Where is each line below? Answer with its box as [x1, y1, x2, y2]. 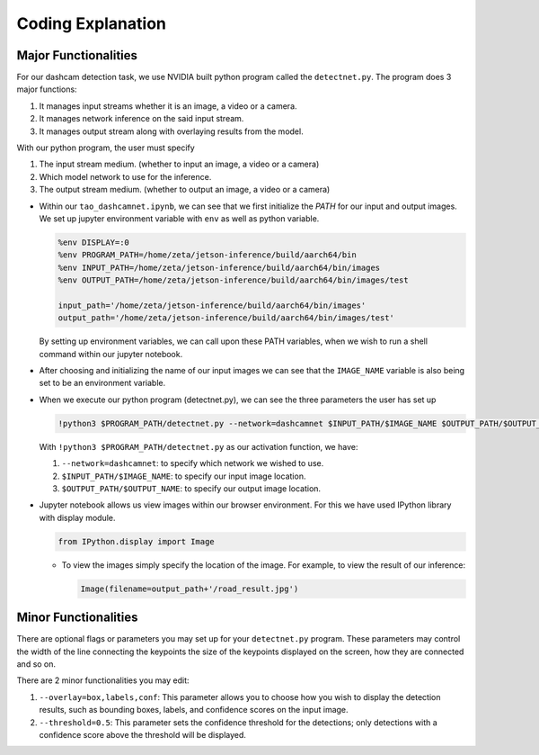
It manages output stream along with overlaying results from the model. [39, 126, 305, 137]
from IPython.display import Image [57, 536, 215, 546]
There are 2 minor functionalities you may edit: [16, 675, 190, 686]
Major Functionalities [16, 48, 138, 63]
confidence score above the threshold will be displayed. [39, 729, 247, 740]
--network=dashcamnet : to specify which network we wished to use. [61, 458, 324, 469]
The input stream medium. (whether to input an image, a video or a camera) [39, 158, 320, 170]
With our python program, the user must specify [16, 142, 195, 153]
